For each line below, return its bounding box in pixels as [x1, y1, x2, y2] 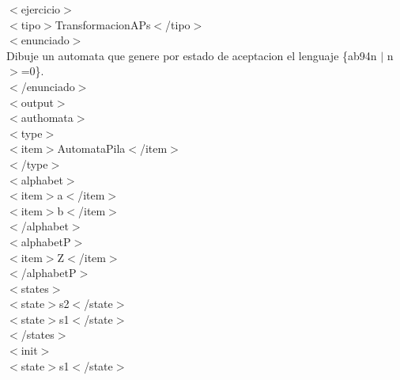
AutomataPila [57, 140, 126, 157]
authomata [21, 109, 74, 126]
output [21, 93, 54, 110]
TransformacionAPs [55, 16, 151, 32]
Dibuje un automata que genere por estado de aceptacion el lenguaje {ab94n [6, 47, 377, 63]
